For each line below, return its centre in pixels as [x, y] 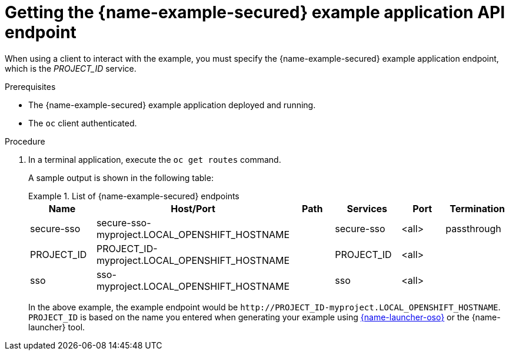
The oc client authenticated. [83, 123]
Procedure [25, 141]
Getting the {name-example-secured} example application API [255, 12]
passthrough [473, 228]
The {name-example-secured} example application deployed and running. [172, 105]
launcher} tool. [57, 327]
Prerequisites [30, 86]
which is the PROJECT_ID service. [71, 68]
